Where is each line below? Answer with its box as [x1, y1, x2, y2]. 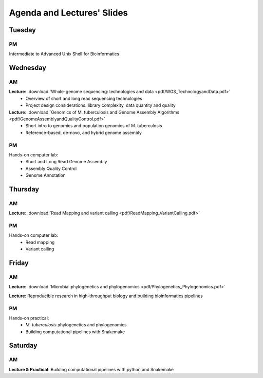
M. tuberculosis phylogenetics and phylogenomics [25, 322, 127, 328]
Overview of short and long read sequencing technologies [25, 95, 142, 101]
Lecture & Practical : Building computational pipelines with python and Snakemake [9, 366, 174, 372]
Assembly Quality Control [25, 166, 77, 171]
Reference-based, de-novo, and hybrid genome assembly [25, 130, 142, 135]
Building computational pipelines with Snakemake [25, 329, 125, 335]
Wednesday [9, 64, 46, 72]
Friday [9, 259, 29, 267]
